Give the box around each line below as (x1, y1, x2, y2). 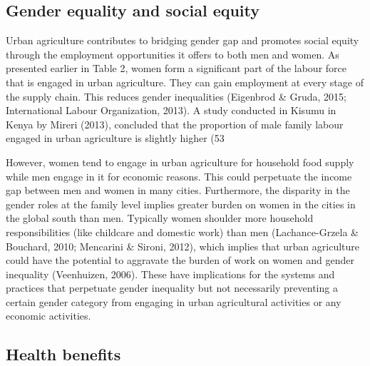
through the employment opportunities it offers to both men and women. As (6, 46, 339, 61)
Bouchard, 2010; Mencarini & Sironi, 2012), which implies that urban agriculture (6, 238, 360, 253)
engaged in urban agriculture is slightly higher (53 (6, 131, 225, 146)
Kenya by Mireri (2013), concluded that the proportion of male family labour (6, 116, 344, 131)
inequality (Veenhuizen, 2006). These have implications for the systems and (6, 266, 335, 281)
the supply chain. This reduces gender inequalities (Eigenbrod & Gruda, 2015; (6, 88, 346, 103)
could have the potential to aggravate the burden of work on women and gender (6, 253, 354, 268)
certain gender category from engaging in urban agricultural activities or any (6, 294, 341, 309)
